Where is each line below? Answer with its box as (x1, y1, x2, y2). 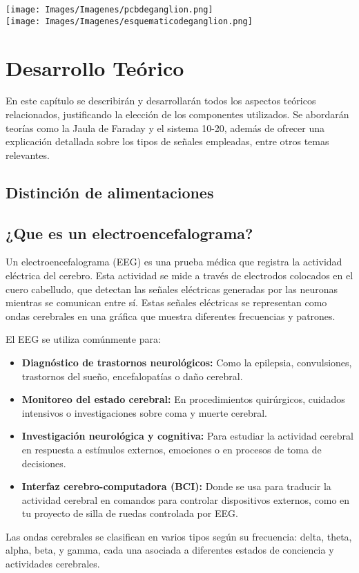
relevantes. (6, 147, 50, 162)
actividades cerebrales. (6, 556, 100, 571)
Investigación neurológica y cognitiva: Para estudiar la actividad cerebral (21, 429, 353, 443)
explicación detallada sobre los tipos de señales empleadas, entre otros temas (6, 134, 329, 149)
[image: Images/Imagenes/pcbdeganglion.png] (6, 5, 213, 15)
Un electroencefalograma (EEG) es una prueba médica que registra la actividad (6, 254, 342, 269)
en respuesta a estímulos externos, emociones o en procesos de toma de (21, 442, 322, 456)
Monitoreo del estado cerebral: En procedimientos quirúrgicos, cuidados (21, 392, 345, 406)
